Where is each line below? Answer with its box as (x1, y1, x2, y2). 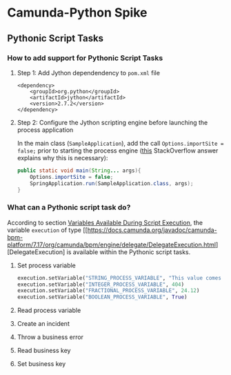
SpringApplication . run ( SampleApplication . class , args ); (30, 180, 194, 187)
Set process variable (17, 261, 76, 269)
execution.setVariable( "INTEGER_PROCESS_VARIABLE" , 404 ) (17, 281, 185, 288)
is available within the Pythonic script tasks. (66, 247, 191, 256)
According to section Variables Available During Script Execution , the (7, 218, 203, 227)
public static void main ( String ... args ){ (17, 167, 141, 174)
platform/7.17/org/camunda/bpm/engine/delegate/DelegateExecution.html (7, 240, 216, 249)
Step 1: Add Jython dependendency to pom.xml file (17, 68, 161, 77)
